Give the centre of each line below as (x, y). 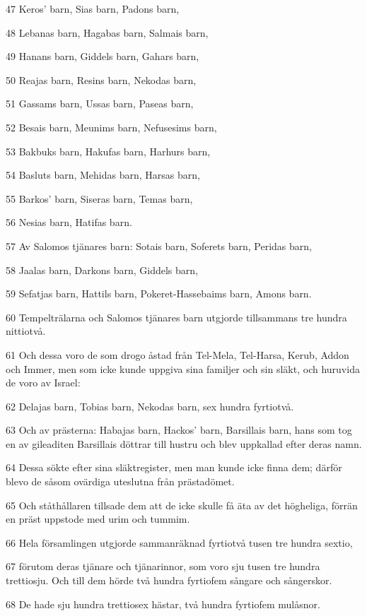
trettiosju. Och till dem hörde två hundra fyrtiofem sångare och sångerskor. (169, 580)
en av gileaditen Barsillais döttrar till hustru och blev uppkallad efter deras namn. (184, 443)
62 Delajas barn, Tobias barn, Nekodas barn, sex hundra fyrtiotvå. (150, 406)
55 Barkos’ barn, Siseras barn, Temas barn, (99, 198)
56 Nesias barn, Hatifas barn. (69, 222)
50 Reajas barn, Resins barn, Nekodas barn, (101, 79)
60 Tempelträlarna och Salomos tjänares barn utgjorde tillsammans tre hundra (176, 317)
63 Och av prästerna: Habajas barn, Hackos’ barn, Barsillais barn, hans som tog (179, 430)
